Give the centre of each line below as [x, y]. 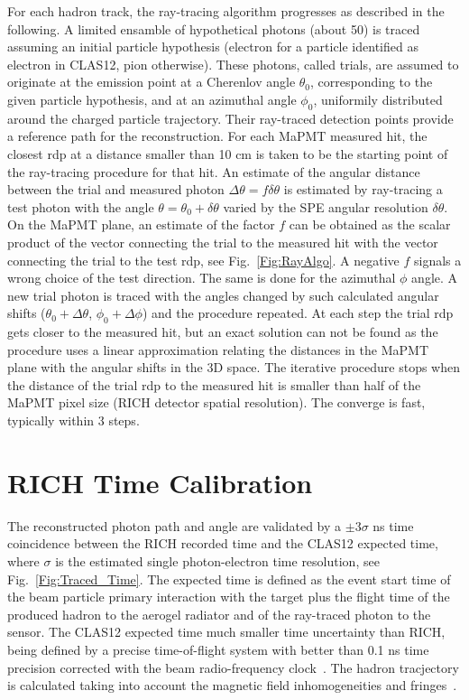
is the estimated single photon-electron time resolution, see [217, 560]
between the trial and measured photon [116, 189]
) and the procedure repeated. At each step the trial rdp [298, 313]
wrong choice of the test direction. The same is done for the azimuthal [202, 278]
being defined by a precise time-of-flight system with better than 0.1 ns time [218, 649]
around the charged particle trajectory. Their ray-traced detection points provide [230, 118]
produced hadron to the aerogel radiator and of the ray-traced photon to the [219, 614]
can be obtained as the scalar [370, 224]
